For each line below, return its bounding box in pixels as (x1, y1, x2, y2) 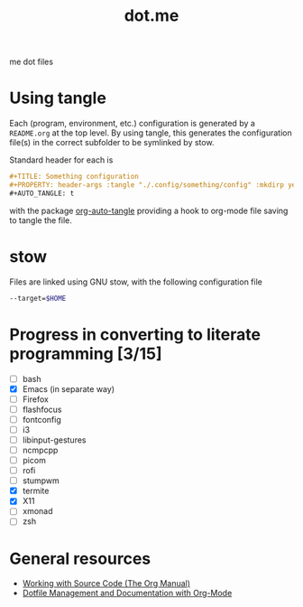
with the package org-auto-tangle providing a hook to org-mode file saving (9, 205, 289, 216)
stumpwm (22, 475, 60, 486)
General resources (9, 548, 151, 569)
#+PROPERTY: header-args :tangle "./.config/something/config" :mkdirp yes (9, 181, 300, 190)
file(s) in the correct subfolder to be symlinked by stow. (9, 137, 215, 148)
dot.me (124, 5, 179, 26)
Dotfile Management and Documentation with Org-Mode (22, 588, 233, 599)
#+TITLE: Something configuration (9, 173, 140, 182)
